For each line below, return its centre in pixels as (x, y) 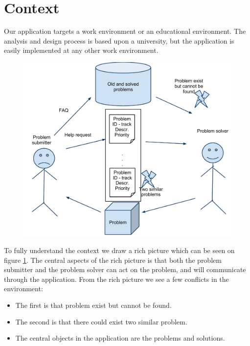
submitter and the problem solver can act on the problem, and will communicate (125, 269)
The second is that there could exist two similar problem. (101, 321)
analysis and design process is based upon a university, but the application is (119, 40)
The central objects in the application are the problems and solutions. (120, 338)
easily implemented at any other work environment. (81, 50)
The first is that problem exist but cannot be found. (93, 305)
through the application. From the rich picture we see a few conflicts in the (116, 279)
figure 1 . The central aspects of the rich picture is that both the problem (113, 260)
